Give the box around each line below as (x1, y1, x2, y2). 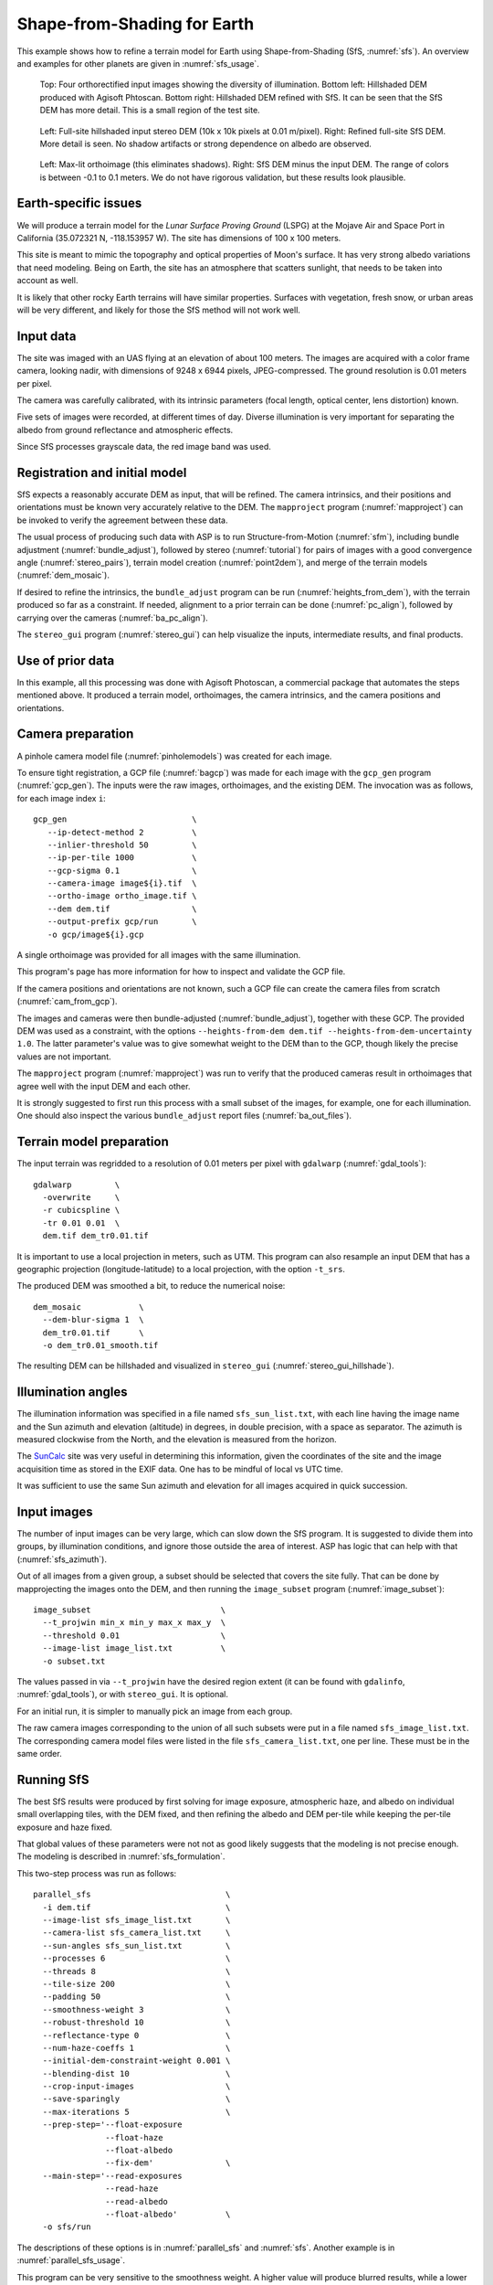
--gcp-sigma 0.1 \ (47, 865, 197, 876)
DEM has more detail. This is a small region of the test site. (39, 105, 260, 116)
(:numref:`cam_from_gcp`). (16, 996, 118, 1007)
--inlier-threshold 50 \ (47, 839, 197, 850)
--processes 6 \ (42, 1953, 231, 1964)
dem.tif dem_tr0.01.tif (42, 1230, 150, 1241)
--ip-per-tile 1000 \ (47, 853, 197, 863)
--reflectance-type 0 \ (42, 2030, 231, 2040)
